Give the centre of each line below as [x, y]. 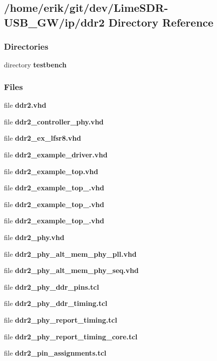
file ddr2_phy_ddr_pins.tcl [52, 286]
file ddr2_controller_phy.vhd [54, 121]
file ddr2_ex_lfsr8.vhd [43, 138]
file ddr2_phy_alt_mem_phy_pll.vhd [70, 254]
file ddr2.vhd [25, 105]
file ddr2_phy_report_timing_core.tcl [71, 336]
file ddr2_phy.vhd [34, 237]
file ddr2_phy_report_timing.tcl [61, 319]
